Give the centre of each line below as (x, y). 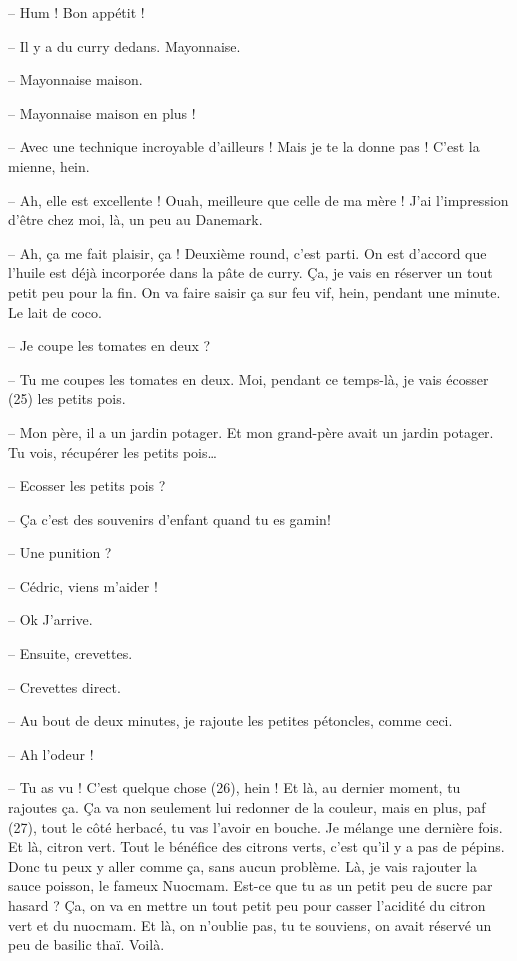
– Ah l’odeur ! (51, 753)
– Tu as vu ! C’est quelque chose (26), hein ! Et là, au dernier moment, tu (234, 787)
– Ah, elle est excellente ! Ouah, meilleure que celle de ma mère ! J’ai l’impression (258, 199)
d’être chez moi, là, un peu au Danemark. (135, 219)
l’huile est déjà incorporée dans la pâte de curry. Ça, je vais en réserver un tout (250, 272)
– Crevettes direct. (64, 686)
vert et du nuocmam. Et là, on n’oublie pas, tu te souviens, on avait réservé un (250, 924)
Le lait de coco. (55, 311)
